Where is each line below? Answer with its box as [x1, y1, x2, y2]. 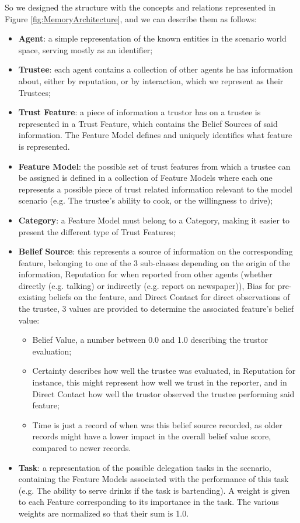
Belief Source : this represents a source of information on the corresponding [18, 245, 293, 257]
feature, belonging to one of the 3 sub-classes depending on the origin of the [18, 256, 290, 269]
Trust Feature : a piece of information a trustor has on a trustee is [18, 106, 261, 118]
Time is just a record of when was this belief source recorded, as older [32, 418, 282, 431]
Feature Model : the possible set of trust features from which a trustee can [18, 160, 291, 172]
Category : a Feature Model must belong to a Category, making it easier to [18, 214, 289, 226]
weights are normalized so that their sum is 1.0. [18, 507, 189, 519]
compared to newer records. [32, 442, 131, 453]
